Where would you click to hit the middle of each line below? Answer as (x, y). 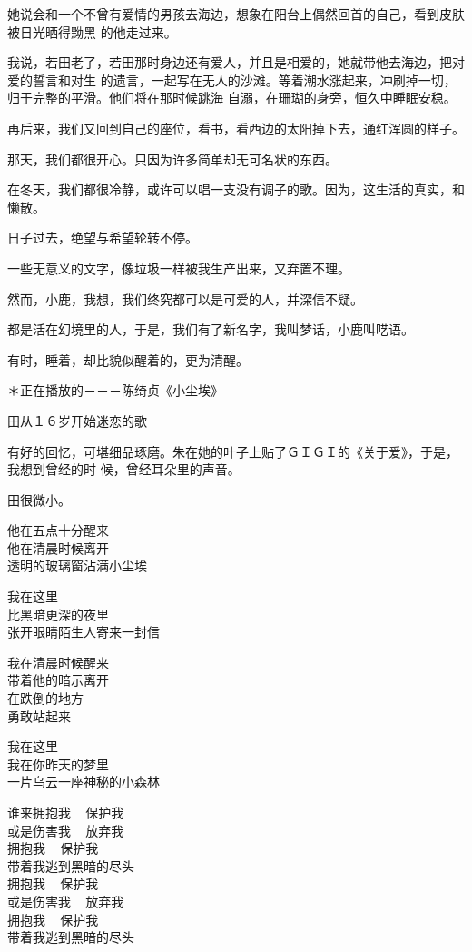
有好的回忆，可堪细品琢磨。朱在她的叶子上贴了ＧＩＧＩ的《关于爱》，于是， (233, 451)
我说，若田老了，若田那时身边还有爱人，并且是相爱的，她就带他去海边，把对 (236, 62)
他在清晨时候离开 (58, 547)
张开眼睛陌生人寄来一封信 (84, 632)
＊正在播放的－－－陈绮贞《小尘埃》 (115, 390)
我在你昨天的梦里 (58, 764)
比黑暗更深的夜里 (58, 614)
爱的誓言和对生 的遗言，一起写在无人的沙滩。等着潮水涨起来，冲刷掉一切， (232, 79)
